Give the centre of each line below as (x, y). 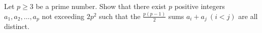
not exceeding (63, 16)
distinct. (17, 26)
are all (248, 16)
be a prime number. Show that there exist (101, 6)
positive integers (200, 6)
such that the (120, 16)
